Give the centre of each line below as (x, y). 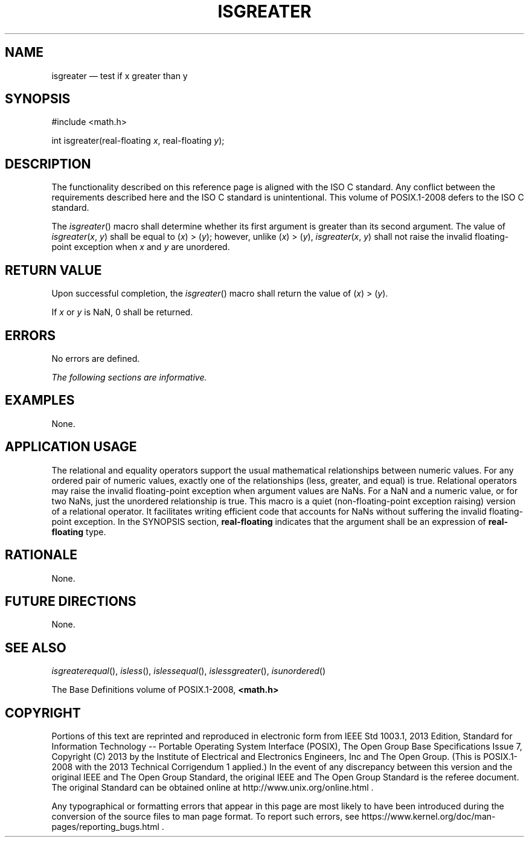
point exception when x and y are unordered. (141, 247)
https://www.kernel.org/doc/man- (428, 817)
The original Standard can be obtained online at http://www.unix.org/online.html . (213, 788)
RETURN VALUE (53, 270)
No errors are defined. (96, 358)
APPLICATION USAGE (71, 447)
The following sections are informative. (129, 377)
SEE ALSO (36, 648)
